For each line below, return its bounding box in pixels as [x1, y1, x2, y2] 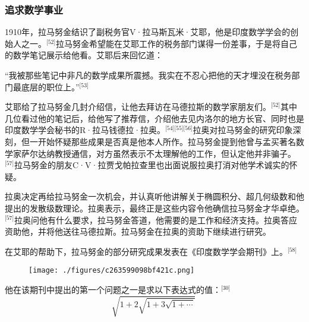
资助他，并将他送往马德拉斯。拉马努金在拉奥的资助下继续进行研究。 [5, 225, 271, 238]
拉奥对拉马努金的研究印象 [193, 124, 293, 136]
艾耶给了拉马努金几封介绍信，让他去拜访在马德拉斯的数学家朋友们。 [5, 100, 271, 113]
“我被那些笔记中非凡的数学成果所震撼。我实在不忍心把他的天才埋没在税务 [5, 69, 292, 81]
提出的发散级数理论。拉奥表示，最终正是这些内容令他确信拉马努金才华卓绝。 [5, 201, 304, 214]
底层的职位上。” [21, 80, 80, 93]
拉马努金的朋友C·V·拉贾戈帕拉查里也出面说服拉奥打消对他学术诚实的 [14, 159, 289, 171]
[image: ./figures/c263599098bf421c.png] [29, 266, 195, 275]
